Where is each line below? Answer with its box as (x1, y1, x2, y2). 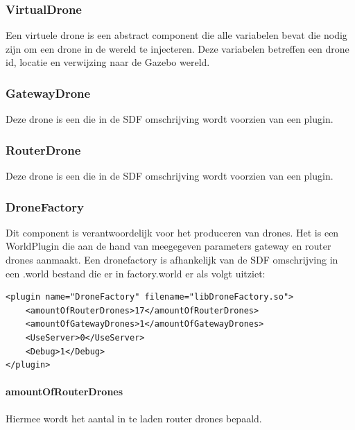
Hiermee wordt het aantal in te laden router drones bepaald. (6, 411, 262, 425)
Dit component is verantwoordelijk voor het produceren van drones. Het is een (6, 225, 339, 239)
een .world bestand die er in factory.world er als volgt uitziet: (6, 266, 266, 280)
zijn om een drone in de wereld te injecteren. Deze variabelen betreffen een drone (6, 41, 349, 55)
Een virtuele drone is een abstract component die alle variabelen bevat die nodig (6, 28, 347, 42)
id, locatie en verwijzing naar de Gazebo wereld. (6, 55, 210, 69)
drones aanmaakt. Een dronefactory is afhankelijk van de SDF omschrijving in (6, 252, 338, 267)
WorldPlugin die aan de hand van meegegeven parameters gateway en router (6, 239, 331, 253)
